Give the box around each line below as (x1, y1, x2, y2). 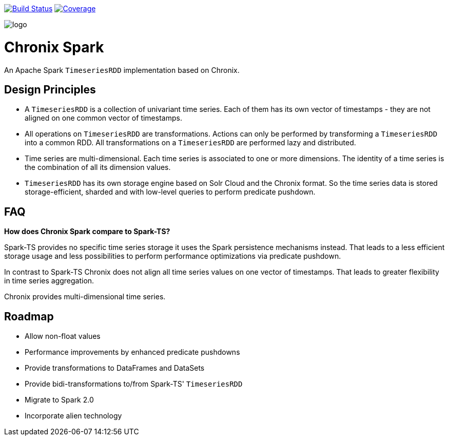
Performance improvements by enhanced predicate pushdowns (25, 348, 240, 357)
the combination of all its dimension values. (25, 163, 171, 172)
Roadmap (4, 310, 54, 323)
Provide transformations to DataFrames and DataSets (25, 364, 205, 373)
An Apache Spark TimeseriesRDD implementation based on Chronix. (4, 65, 240, 74)
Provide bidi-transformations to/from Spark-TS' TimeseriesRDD (25, 379, 243, 389)
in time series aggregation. (4, 276, 94, 285)
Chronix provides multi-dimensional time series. (4, 292, 166, 301)
